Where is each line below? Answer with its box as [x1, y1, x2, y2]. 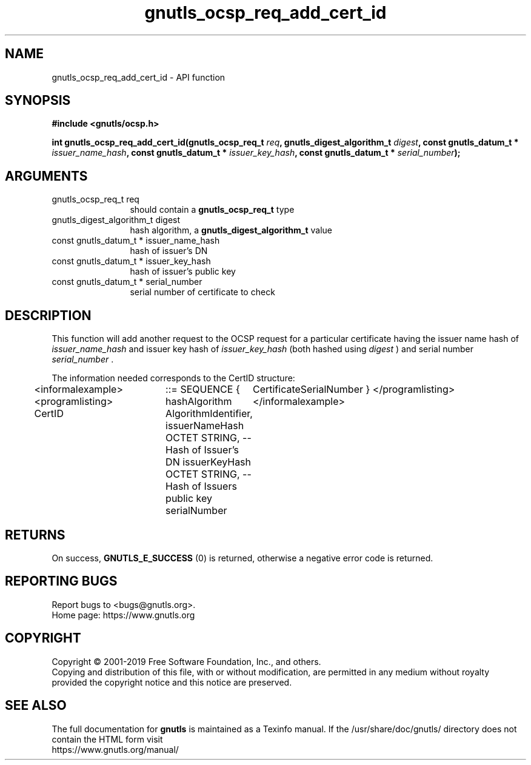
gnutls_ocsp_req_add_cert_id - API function [52, 72, 225, 82]
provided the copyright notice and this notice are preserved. [52, 676, 292, 687]
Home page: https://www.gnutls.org [52, 609, 195, 620]
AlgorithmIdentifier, [165, 407, 253, 420]
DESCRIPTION [5, 307, 92, 323]
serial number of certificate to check [130, 287, 275, 298]
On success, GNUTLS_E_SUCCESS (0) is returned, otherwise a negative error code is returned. [52, 552, 433, 563]
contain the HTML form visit [52, 733, 163, 744]
